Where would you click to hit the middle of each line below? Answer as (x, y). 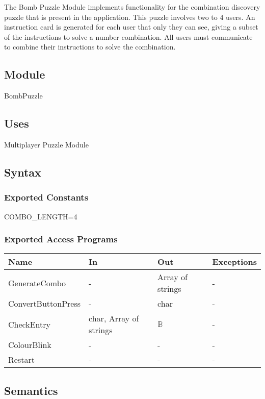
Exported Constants (46, 197)
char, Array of (114, 318)
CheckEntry (29, 324)
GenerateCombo (37, 283)
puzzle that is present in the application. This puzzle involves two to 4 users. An (130, 17)
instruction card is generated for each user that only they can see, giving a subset (131, 27)
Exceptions (234, 262)
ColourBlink (30, 345)
